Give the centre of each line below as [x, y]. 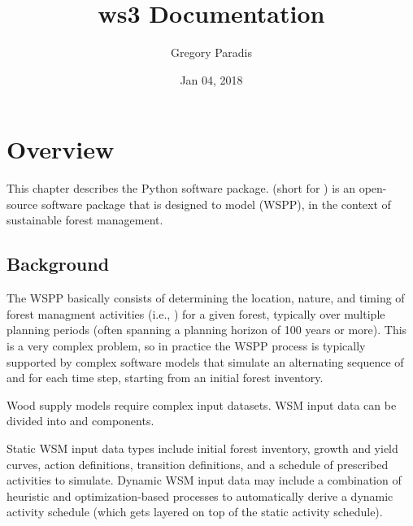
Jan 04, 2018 [211, 79]
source [22, 204]
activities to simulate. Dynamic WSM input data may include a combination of [204, 480]
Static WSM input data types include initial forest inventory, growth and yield [202, 448]
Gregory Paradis [211, 52]
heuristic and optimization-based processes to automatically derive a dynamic [200, 496]
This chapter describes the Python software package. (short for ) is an [181, 188]
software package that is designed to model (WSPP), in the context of [216, 204]
